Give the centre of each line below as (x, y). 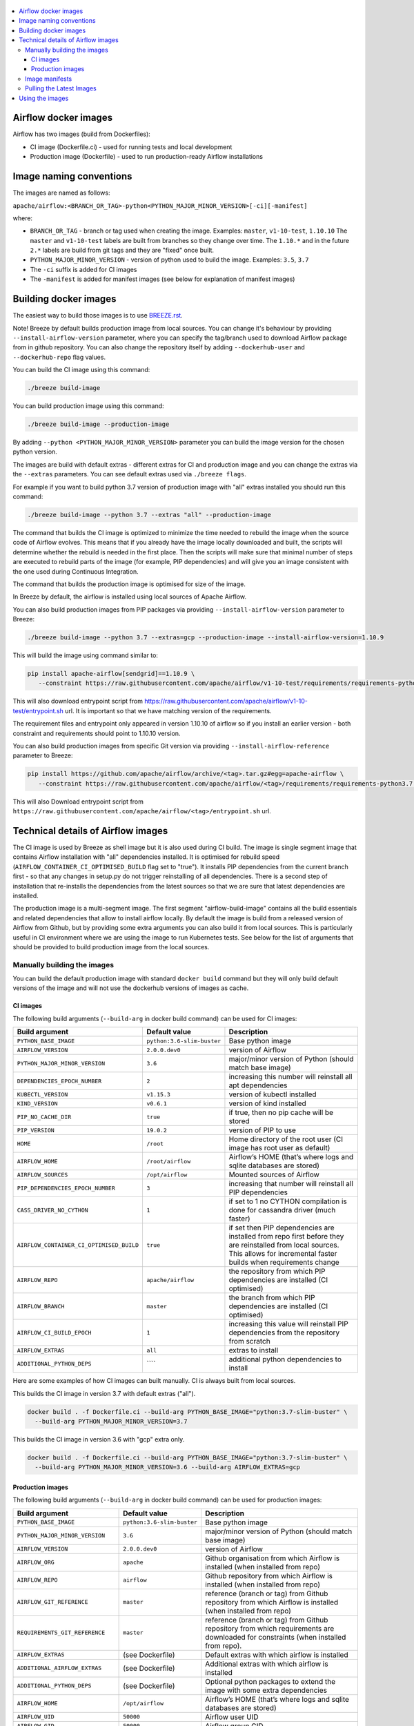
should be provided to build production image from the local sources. (111, 947)
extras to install (254, 1350)
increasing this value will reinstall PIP (288, 1324)
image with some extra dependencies (266, 1690)
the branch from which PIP (272, 1298)
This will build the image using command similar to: (86, 655)
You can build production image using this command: (89, 406)
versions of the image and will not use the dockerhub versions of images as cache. (131, 988)
